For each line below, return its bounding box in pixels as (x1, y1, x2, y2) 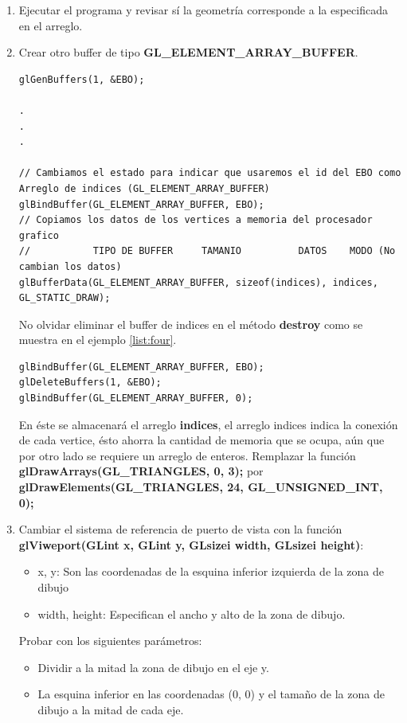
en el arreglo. (18, 17, 83, 33)
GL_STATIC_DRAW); (18, 292, 111, 304)
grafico (18, 229, 59, 241)
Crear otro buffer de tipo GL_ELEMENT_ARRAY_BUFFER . (18, 44, 358, 61)
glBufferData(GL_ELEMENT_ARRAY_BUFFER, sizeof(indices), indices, (18, 276, 378, 288)
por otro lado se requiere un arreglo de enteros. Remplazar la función (18, 447, 356, 463)
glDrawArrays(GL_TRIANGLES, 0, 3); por (18, 463, 264, 479)
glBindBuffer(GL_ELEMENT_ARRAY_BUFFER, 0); (18, 393, 253, 404)
